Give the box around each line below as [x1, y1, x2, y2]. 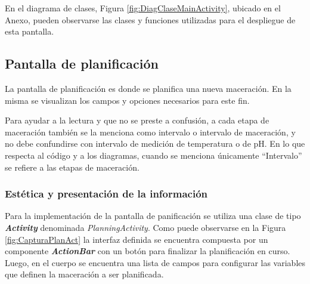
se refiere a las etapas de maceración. [5, 160, 139, 173]
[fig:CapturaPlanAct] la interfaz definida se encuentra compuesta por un [5, 233, 268, 245]
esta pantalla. [5, 25, 54, 38]
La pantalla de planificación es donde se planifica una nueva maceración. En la [5, 82, 292, 94]
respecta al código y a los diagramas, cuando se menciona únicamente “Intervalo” [5, 149, 302, 161]
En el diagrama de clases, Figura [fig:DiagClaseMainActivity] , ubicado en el [5, 2, 281, 14]
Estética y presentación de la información [5, 186, 207, 201]
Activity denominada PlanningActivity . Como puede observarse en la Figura [5, 221, 286, 233]
